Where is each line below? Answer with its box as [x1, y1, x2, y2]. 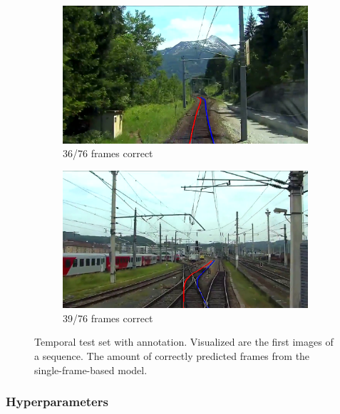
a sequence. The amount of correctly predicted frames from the [34, 348, 310, 363]
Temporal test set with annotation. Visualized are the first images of [34, 334, 334, 349]
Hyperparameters [6, 393, 108, 410]
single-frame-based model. [34, 362, 148, 377]
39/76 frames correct [63, 310, 153, 325]
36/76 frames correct [63, 146, 153, 161]
